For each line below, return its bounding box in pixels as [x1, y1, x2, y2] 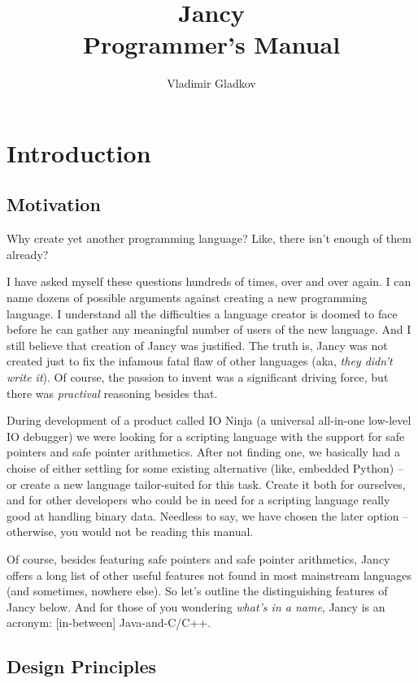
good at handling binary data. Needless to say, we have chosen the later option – [7, 507, 409, 524]
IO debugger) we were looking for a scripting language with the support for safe [7, 427, 405, 444]
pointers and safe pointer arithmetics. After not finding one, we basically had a [7, 443, 400, 460]
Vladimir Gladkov [167, 75, 256, 92]
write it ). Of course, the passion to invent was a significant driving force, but [7, 369, 389, 386]
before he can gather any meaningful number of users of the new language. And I [7, 321, 411, 338]
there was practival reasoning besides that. [7, 384, 218, 401]
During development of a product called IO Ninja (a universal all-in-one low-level [7, 412, 411, 429]
